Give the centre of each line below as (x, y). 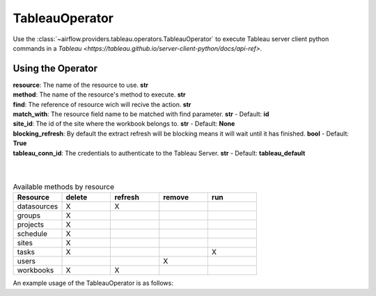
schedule (32, 234)
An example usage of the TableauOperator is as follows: (93, 283)
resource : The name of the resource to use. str (81, 85)
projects (31, 224)
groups (29, 215)
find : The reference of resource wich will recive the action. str (102, 104)
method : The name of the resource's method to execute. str (99, 94)
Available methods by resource (64, 186)
